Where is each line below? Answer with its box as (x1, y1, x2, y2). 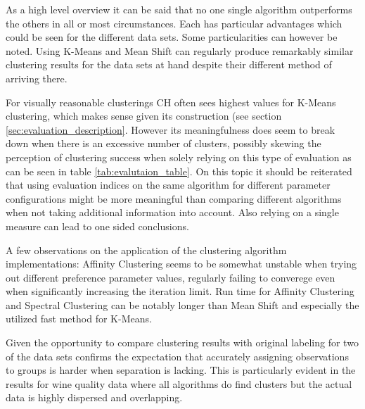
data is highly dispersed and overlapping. (6, 390, 183, 405)
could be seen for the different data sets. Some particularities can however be (6, 30, 338, 44)
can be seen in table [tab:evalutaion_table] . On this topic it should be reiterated (6, 163, 352, 178)
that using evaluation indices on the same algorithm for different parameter (6, 177, 331, 192)
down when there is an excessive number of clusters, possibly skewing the (6, 136, 321, 151)
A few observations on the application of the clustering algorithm (6, 242, 287, 257)
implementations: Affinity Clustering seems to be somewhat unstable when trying (6, 256, 357, 271)
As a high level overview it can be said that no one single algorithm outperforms (6, 2, 352, 16)
